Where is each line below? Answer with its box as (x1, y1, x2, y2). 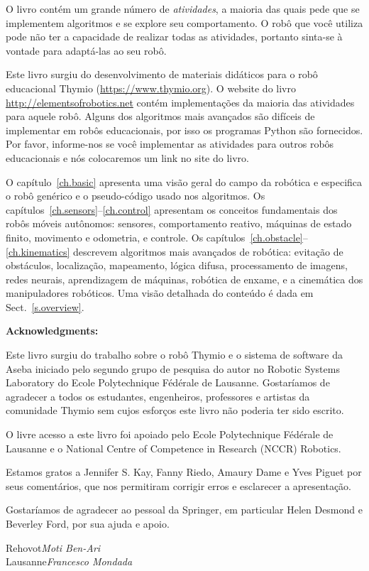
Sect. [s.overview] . (6, 299, 84, 314)
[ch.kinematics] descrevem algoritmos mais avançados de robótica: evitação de (6, 244, 343, 259)
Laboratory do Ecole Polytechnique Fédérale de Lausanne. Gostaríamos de (6, 375, 330, 390)
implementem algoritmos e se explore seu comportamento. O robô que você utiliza (6, 15, 363, 30)
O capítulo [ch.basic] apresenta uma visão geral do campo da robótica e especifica (6, 174, 363, 189)
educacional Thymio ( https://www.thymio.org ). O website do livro (6, 80, 296, 95)
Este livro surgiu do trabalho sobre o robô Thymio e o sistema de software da (6, 347, 343, 362)
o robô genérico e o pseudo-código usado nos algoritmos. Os (6, 188, 265, 203)
